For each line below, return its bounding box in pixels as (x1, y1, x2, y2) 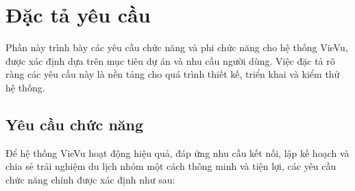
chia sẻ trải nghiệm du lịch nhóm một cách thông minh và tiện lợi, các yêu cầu (5, 159, 336, 173)
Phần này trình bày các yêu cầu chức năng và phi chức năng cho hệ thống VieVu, (5, 40, 348, 55)
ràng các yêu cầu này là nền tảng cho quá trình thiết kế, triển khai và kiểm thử (5, 67, 340, 81)
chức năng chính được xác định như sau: (5, 172, 175, 186)
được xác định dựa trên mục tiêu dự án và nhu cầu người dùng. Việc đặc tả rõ (5, 53, 335, 68)
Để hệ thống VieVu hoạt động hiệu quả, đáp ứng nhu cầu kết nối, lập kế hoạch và (5, 145, 350, 160)
